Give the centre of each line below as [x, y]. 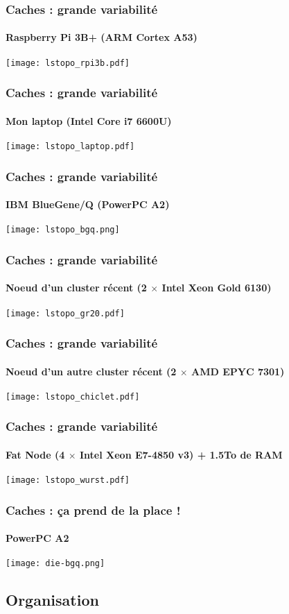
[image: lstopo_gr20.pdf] [65, 313]
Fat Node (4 [35, 454]
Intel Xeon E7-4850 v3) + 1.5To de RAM [181, 454]
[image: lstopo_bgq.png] [63, 230]
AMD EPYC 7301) [238, 371]
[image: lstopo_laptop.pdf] [70, 146]
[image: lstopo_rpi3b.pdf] [68, 63]
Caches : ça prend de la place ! [93, 510]
